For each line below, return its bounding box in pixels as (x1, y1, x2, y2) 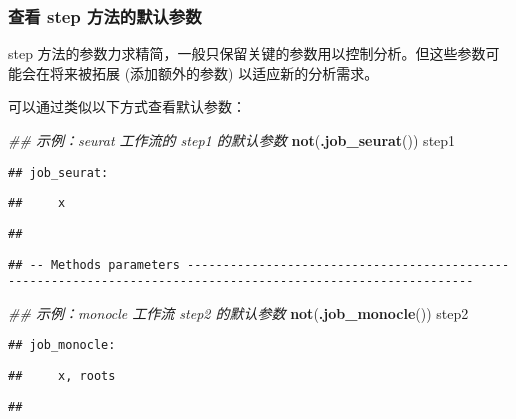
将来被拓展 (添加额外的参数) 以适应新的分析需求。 (49, 62, 379, 83)
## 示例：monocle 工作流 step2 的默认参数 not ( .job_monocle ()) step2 (8, 302, 469, 323)
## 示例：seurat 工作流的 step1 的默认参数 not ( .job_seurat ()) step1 (8, 130, 456, 150)
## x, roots (8, 369, 116, 384)
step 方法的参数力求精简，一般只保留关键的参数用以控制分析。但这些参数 (8, 43, 486, 64)
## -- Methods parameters (8, 257, 180, 272)
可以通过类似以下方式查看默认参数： (8, 96, 246, 117)
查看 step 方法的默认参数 (8, 3, 202, 28)
